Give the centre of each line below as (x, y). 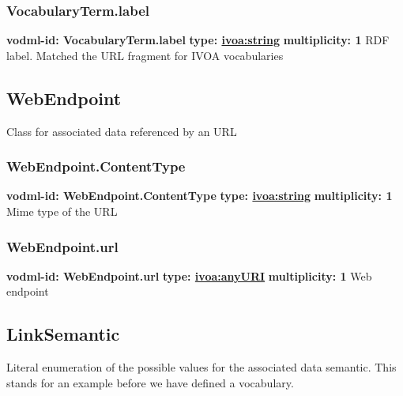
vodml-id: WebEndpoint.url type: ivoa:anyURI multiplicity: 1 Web (189, 275)
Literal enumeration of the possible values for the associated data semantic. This (201, 367)
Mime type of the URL (62, 211)
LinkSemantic (63, 334)
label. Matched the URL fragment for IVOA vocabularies (145, 55)
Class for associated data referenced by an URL (122, 131)
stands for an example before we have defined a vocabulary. (150, 382)
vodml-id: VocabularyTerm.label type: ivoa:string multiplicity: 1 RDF (198, 40)
